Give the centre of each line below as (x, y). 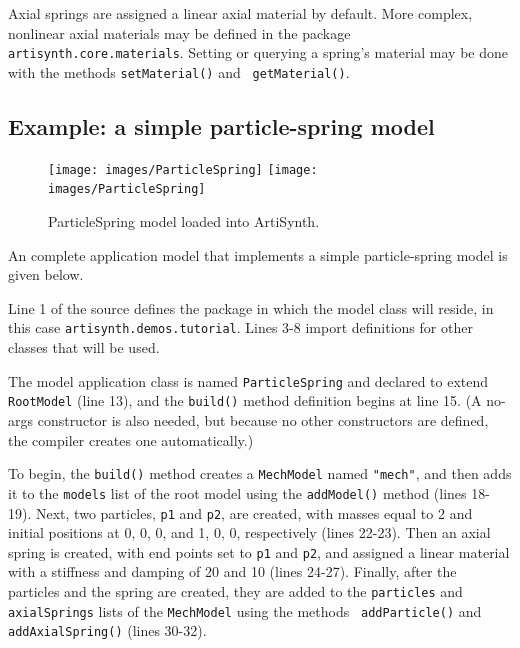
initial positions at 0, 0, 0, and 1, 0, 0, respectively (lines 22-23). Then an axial (249, 532)
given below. (46, 274)
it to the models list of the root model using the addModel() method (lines (237, 492)
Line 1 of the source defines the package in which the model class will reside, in (251, 307)
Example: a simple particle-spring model (221, 125)
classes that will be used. (84, 347)
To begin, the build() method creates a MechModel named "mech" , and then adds (260, 473)
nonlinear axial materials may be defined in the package (179, 32)
